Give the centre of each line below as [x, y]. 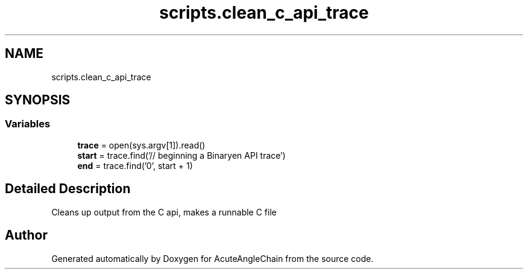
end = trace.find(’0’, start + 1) [135, 165]
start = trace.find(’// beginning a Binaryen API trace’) [181, 155]
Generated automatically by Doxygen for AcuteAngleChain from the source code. [212, 258]
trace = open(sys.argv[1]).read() [141, 145]
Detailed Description [68, 189]
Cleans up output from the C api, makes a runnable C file [164, 212]
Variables [28, 124]
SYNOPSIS [38, 100]
